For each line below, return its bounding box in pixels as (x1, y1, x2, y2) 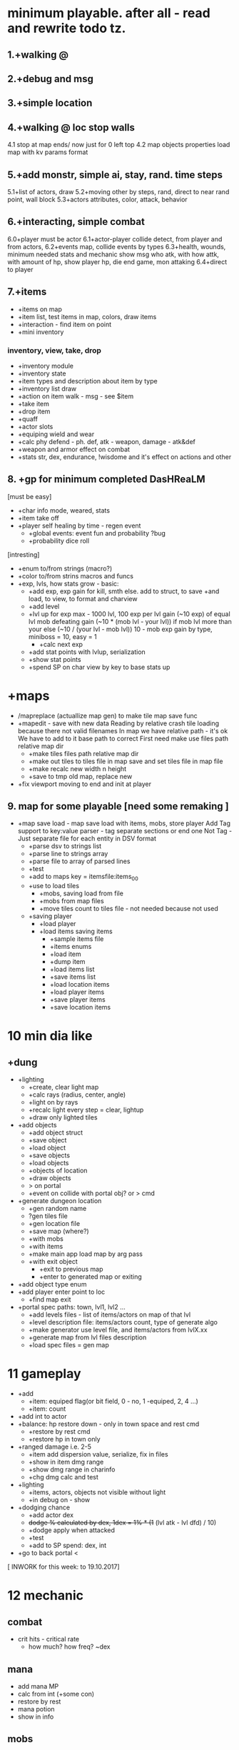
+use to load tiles (28, 882, 80, 890)
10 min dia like (7, 1028, 93, 1044)
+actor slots (17, 422, 54, 431)
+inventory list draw (17, 384, 77, 393)
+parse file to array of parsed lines (28, 857, 131, 865)
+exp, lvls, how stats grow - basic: (17, 579, 119, 588)
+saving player (28, 912, 73, 920)
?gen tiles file (28, 1212, 68, 1220)
